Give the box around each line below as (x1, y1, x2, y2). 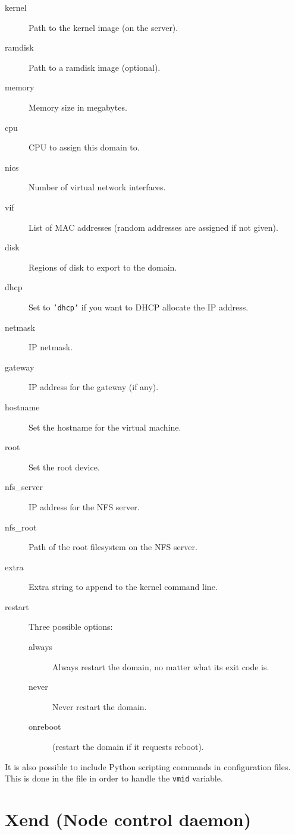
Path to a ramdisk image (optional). (29, 61, 161, 73)
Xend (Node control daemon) (5, 807, 252, 831)
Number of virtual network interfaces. (29, 181, 166, 193)
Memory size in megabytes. (29, 101, 127, 113)
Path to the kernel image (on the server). (29, 21, 178, 33)
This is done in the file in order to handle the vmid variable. (5, 772, 223, 784)
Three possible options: (29, 620, 113, 633)
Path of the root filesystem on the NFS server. (29, 541, 197, 553)
